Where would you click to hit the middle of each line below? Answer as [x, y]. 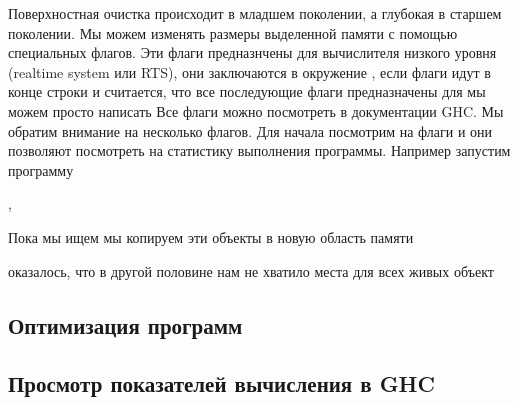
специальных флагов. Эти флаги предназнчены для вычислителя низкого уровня [252, 52]
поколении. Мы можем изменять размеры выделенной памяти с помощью [233, 32]
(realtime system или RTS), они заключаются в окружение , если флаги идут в [249, 71]
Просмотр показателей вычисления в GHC [221, 383]
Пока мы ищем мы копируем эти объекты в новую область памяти [211, 236]
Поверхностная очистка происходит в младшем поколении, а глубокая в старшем [255, 13]
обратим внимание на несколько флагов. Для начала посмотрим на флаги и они [250, 130]
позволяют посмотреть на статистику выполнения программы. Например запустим [259, 150]
